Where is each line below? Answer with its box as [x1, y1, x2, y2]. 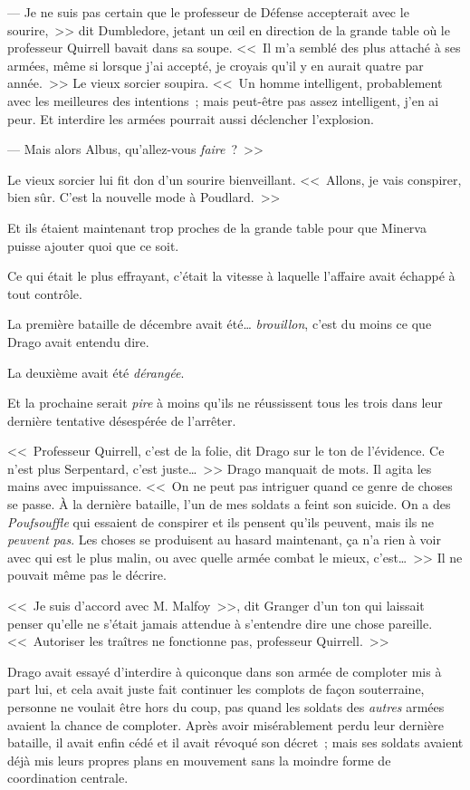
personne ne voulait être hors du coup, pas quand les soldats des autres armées [7, 698, 445, 716]
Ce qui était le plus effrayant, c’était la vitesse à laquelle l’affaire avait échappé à [7, 266, 456, 285]
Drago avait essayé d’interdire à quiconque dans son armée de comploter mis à [7, 661, 442, 680]
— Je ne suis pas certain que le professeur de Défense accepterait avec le [7, 3, 409, 21]
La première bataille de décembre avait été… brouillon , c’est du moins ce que [7, 314, 432, 333]
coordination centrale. [7, 768, 129, 787]
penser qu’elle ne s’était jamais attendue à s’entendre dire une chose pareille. [7, 613, 433, 632]
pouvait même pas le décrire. [7, 565, 167, 584]
